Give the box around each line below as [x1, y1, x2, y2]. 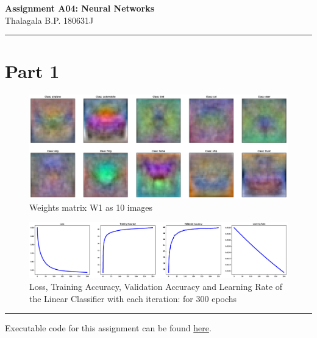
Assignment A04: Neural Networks [5, 2, 155, 14]
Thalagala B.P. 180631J [5, 13, 94, 26]
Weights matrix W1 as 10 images [29, 200, 153, 213]
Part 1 [5, 58, 60, 83]
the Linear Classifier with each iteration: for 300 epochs [29, 292, 237, 305]
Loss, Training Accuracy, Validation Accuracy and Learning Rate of [29, 280, 283, 293]
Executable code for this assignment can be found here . [5, 322, 212, 334]
